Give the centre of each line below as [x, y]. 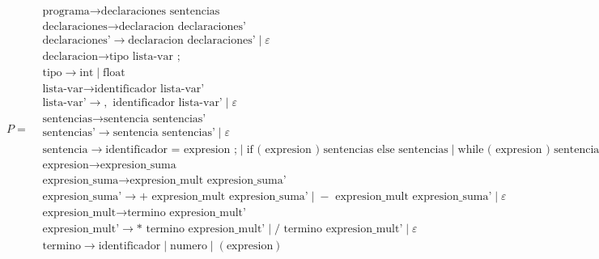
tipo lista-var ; [144, 57]
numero [189, 246]
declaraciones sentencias [160, 12]
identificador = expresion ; [171, 150]
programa [66, 12]
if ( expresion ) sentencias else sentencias [347, 150]
